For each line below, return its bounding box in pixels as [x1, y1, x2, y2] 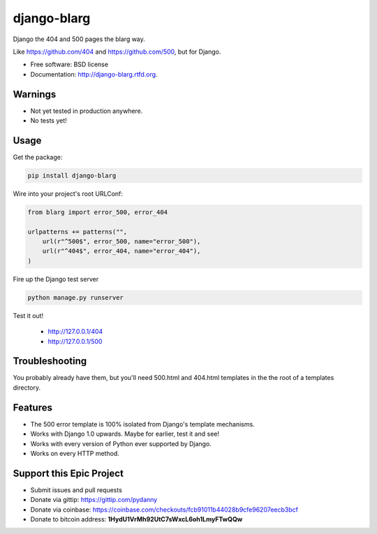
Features [13, 402, 52, 413]
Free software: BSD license [30, 60, 108, 69]
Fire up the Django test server [13, 275, 99, 283]
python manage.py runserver [27, 293, 124, 301]
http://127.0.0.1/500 [47, 337, 103, 345]
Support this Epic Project [13, 467, 124, 479]
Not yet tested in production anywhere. [30, 107, 143, 115]
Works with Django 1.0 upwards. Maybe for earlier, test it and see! [30, 429, 220, 438]
